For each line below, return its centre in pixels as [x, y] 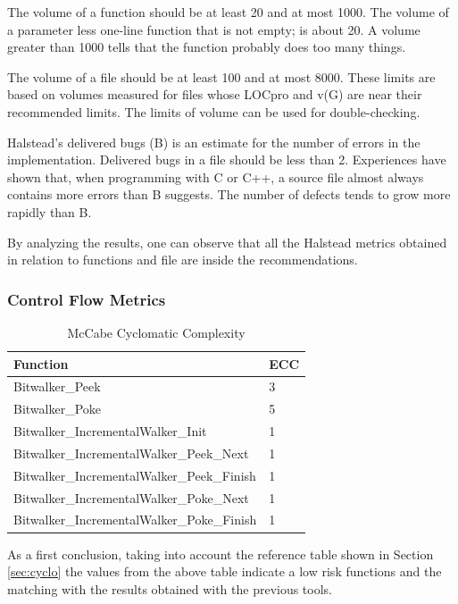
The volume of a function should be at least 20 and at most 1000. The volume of [228, 12]
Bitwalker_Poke [58, 409]
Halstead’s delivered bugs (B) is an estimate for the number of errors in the [214, 142]
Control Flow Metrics [87, 299]
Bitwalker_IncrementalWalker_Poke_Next [131, 497]
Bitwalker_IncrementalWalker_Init [110, 431]
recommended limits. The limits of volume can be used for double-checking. [214, 111]
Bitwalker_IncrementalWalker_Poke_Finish [135, 520]
